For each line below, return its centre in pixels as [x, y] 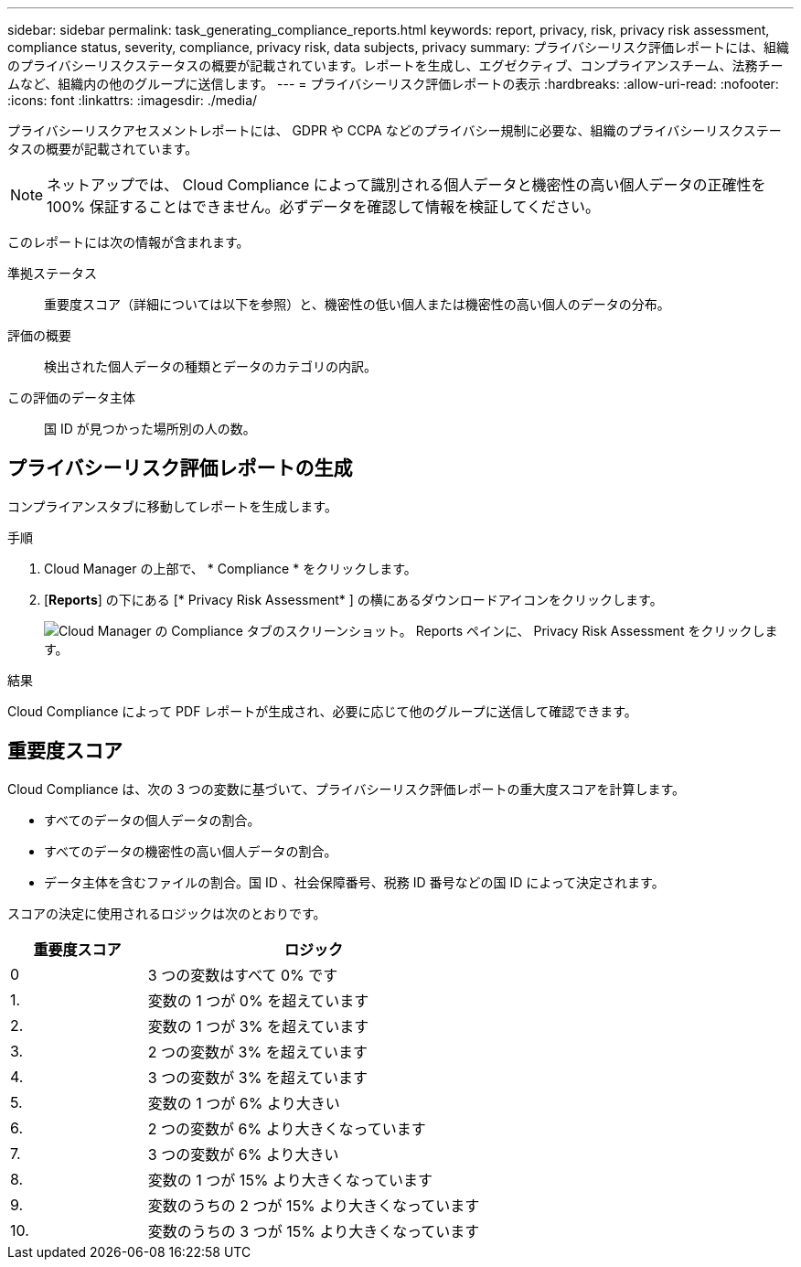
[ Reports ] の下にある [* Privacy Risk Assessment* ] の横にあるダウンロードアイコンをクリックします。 [353, 599]
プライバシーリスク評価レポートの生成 [180, 468]
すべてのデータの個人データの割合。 [152, 820]
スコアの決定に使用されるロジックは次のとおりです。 [167, 913]
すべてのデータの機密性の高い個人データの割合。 [191, 851]
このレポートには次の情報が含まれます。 [128, 242]
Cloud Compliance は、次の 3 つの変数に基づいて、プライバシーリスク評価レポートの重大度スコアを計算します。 [346, 789]
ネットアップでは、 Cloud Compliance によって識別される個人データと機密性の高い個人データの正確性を [406, 185]
